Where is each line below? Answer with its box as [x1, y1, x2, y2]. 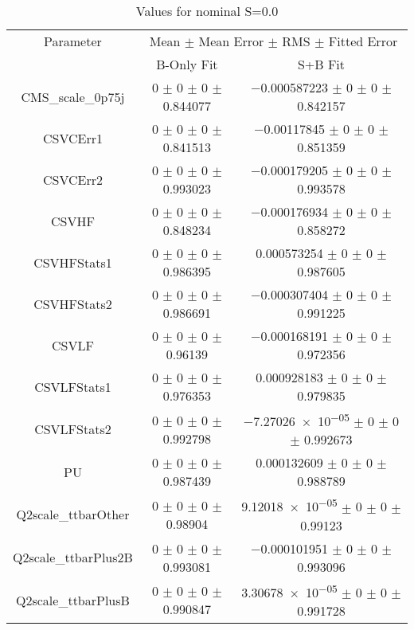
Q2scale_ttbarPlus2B [13, 548, 133, 567]
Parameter [44, 32, 102, 50]
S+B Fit [297, 55, 346, 73]
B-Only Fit [156, 55, 218, 73]
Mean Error [198, 32, 264, 50]
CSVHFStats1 [33, 252, 112, 272]
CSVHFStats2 [33, 294, 112, 313]
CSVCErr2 [42, 170, 103, 189]
